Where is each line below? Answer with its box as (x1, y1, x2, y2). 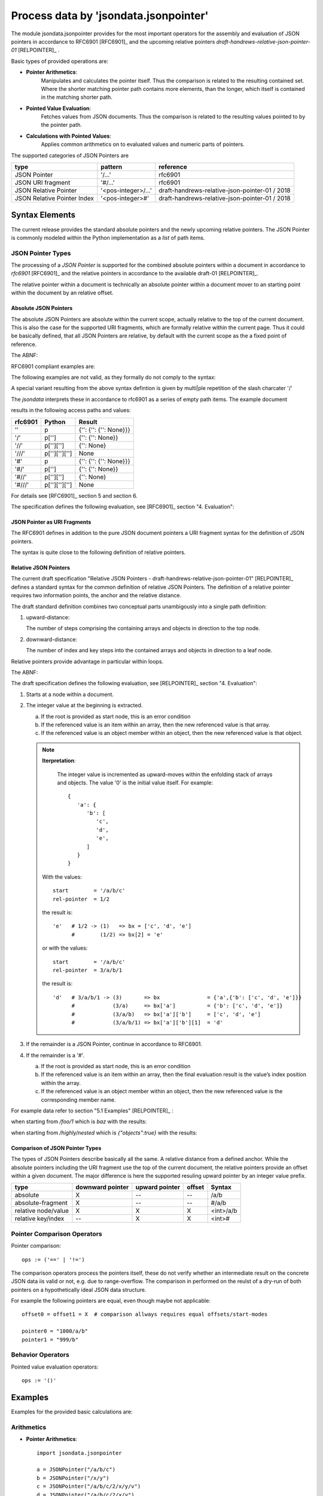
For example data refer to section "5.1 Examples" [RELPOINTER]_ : (11, 1107, 173, 1114)
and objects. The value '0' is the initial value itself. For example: (57, 779, 214, 786)
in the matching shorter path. (41, 93, 113, 101)
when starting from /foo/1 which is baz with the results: (11, 1118, 147, 1125)
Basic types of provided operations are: (11, 57, 109, 65)
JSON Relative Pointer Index (14, 194, 95, 203)
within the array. (41, 1079, 81, 1086)
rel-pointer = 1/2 (53, 895, 110, 902)
